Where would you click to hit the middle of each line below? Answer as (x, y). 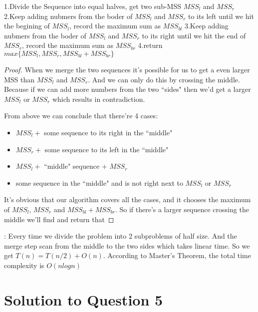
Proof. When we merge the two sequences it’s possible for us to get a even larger (127, 69)
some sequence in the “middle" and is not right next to (100, 182)
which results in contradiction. (99, 99)
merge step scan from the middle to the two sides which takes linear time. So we (127, 245)
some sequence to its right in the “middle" (108, 132)
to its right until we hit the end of (194, 35)
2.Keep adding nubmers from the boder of (68, 16)
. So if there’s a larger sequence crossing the (182, 209)
